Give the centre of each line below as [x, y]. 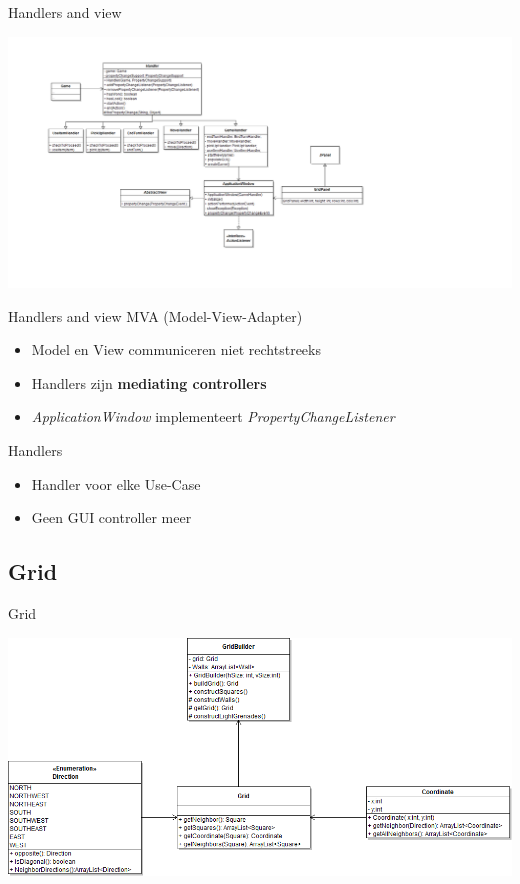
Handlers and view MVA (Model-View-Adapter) [155, 315]
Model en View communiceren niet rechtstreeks [176, 349]
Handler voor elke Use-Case [116, 483]
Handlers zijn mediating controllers [149, 382]
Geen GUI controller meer [111, 517]
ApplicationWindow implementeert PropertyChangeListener [213, 416]
